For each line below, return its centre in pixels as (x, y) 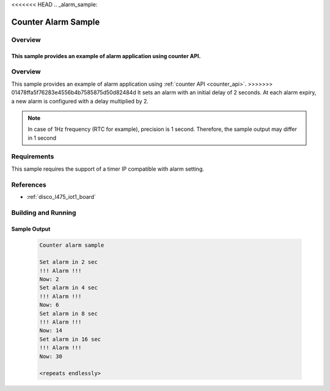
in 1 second (42, 138)
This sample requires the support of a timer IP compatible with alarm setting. (108, 169)
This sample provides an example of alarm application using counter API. (106, 56)
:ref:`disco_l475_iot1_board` (61, 196)
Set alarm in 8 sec (68, 313)
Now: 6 (49, 305)
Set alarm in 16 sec (70, 339)
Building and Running (44, 212)
